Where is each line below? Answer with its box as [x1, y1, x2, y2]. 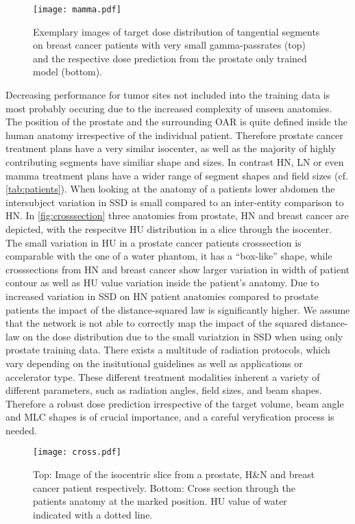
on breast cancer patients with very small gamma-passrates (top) [33, 38, 306, 52]
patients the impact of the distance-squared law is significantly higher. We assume [5, 302, 350, 316]
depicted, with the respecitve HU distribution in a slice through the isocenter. [5, 221, 332, 236]
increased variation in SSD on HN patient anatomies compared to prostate [5, 288, 319, 303]
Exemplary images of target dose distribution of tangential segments [33, 24, 320, 38]
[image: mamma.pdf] [33, 5, 121, 14]
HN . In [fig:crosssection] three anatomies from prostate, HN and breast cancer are [5, 208, 349, 223]
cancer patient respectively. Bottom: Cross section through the [33, 480, 295, 495]
